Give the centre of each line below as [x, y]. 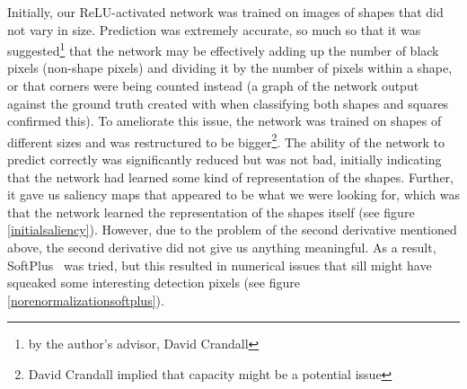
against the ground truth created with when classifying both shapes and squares [228, 103]
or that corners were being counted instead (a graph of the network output [213, 86]
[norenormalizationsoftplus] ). [86, 300]
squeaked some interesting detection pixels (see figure [154, 283]
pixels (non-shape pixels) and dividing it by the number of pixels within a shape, [230, 68]
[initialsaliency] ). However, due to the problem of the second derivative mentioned [232, 230]
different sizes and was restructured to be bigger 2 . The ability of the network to [226, 140]
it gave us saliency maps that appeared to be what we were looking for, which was [233, 194]
